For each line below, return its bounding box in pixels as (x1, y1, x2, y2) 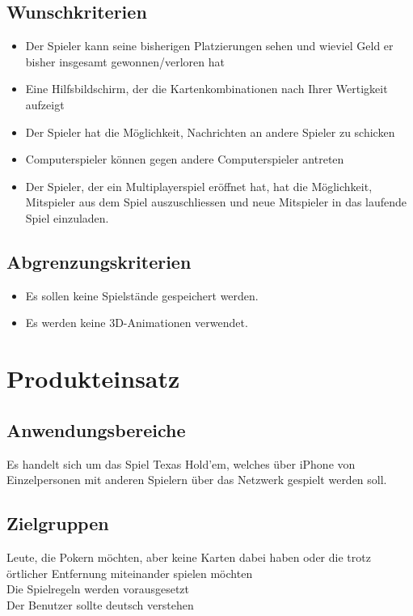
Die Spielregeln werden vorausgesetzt (6, 580, 190, 597)
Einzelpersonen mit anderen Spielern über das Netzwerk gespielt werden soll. (6, 471, 387, 488)
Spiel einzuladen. (25, 209, 109, 226)
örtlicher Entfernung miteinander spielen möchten (6, 564, 253, 581)
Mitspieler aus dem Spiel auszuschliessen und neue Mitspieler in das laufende (25, 193, 407, 210)
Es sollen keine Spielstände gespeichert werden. (25, 287, 259, 304)
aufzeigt (25, 96, 65, 113)
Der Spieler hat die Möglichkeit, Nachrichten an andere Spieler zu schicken (25, 123, 395, 140)
